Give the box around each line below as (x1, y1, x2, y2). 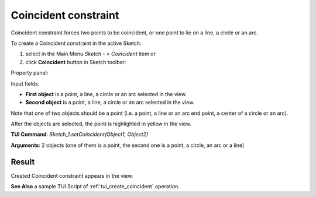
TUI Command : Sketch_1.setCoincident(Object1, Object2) (11, 131, 149, 138)
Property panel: (11, 69, 49, 76)
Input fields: (11, 80, 40, 87)
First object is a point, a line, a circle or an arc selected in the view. (25, 90, 187, 97)
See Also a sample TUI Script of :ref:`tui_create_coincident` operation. (11, 183, 180, 190)
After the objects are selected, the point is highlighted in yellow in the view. (11, 120, 191, 128)
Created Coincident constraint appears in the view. (11, 172, 133, 179)
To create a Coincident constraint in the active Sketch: (11, 40, 142, 47)
